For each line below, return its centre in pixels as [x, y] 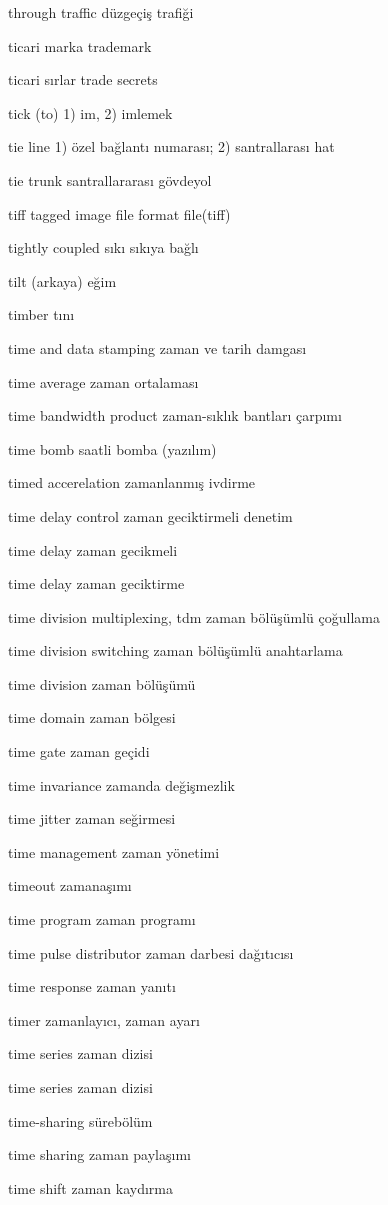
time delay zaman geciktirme [96, 583]
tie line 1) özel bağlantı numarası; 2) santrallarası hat [171, 146]
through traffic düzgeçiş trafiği [101, 12]
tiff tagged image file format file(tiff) [119, 213]
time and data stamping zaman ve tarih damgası [157, 347]
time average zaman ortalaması [103, 381]
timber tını [41, 314]
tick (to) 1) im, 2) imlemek [90, 112]
